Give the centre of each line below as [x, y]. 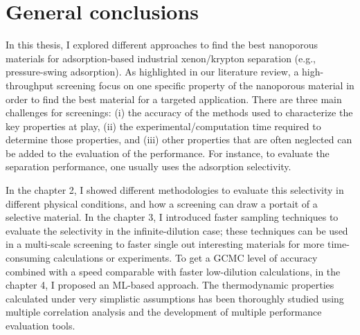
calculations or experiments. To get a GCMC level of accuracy [186, 258]
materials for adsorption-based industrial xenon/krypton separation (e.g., [161, 58]
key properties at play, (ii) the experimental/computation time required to [163, 126]
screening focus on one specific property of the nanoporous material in [205, 85]
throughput [30, 85]
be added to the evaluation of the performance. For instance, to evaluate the [168, 153]
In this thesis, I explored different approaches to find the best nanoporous [162, 45]
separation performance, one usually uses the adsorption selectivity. [148, 166]
